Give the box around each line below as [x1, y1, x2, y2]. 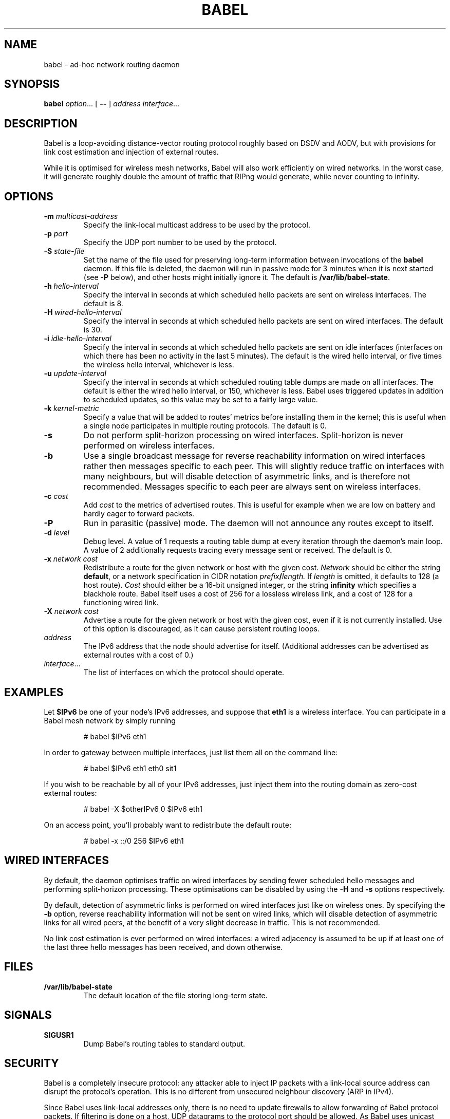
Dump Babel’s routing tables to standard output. [83, 1039, 246, 1048]
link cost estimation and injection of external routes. [44, 147, 219, 157]
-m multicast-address [44, 212, 118, 221]
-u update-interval [44, 369, 106, 378]
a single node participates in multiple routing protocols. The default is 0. [83, 421, 327, 431]
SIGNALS [4, 1009, 52, 1022]
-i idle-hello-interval [44, 334, 111, 343]
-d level [44, 528, 69, 537]
